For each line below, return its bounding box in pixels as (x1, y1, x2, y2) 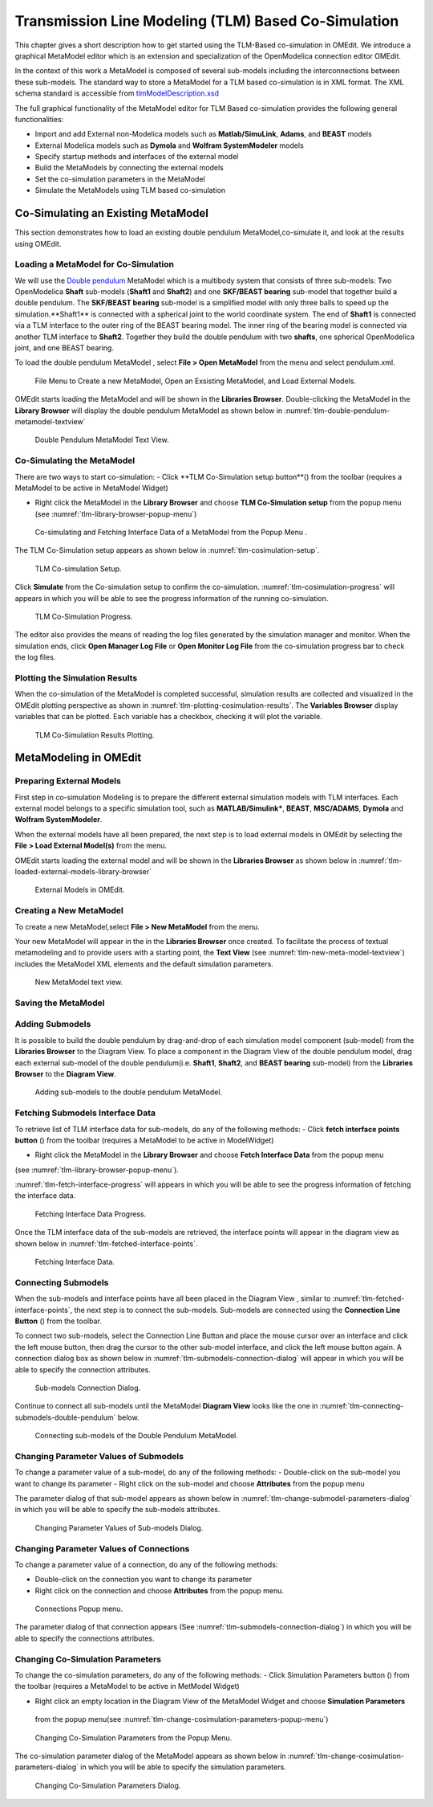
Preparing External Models (14, 775, 122, 787)
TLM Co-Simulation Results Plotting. (34, 730, 155, 739)
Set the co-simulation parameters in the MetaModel (34, 174, 205, 184)
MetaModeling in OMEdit (14, 751, 142, 765)
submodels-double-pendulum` (14, 1412, 116, 1422)
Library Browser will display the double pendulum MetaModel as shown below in (14, 406, 283, 415)
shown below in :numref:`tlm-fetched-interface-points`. (14, 1238, 198, 1249)
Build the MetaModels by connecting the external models (34, 163, 224, 173)
